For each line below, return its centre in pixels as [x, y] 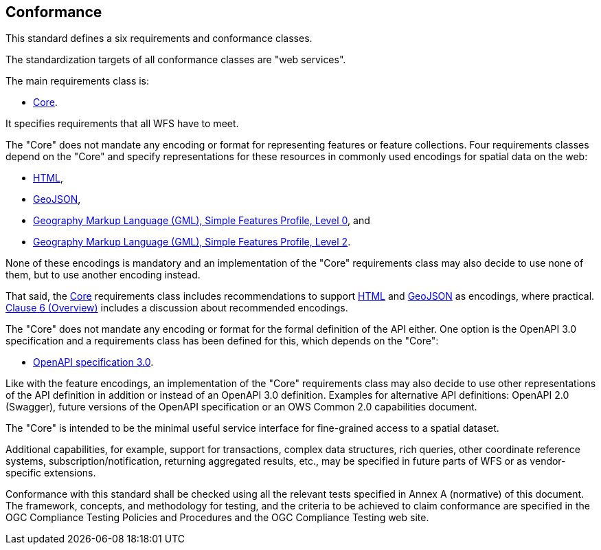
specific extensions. [51, 473]
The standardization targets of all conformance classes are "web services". [176, 60]
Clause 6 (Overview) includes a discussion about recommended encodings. [177, 308]
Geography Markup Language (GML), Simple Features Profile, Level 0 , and [202, 221]
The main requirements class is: [78, 81]
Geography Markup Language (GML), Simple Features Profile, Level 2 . [192, 242]
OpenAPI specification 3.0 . [93, 362]
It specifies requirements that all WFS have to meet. [122, 124]
